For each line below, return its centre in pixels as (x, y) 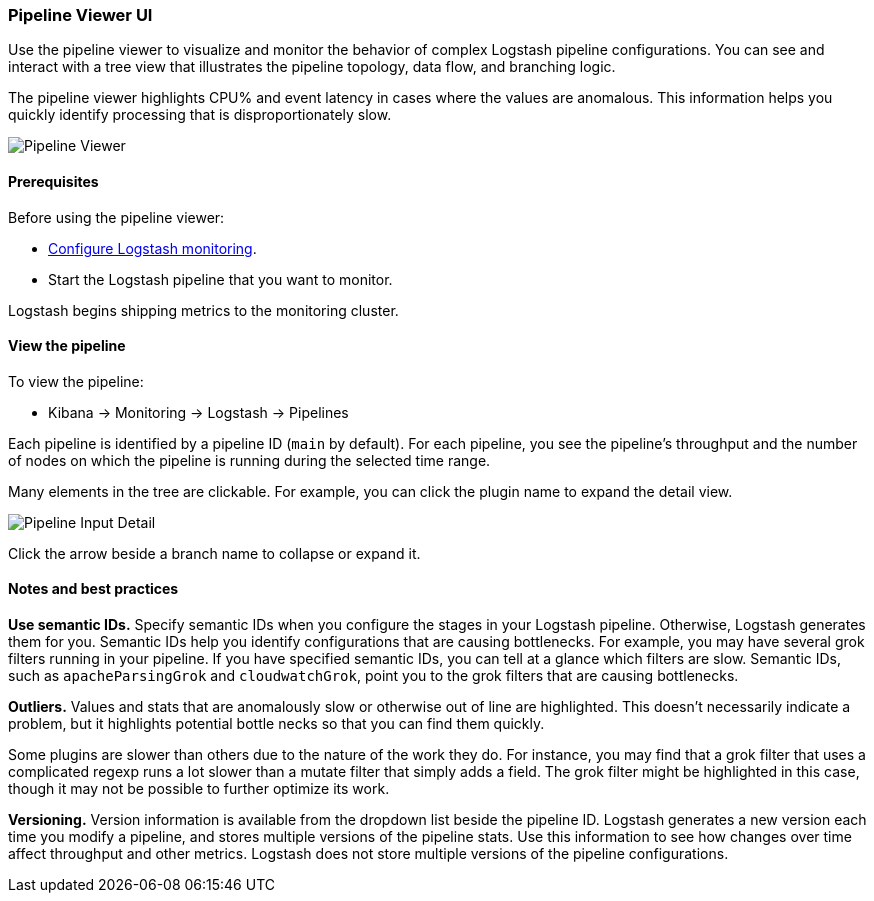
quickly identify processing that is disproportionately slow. (200, 115)
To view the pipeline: (76, 381)
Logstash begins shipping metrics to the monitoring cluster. (203, 310)
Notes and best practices (93, 589)
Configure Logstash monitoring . (152, 248)
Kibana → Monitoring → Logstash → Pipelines (198, 412)
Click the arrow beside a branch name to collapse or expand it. (214, 553)
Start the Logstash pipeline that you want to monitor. (220, 279)
